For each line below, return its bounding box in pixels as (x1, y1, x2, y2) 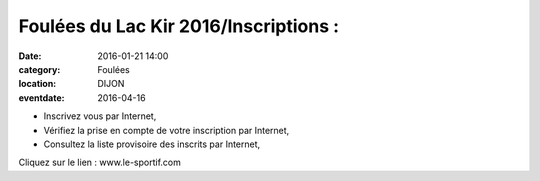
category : (18, 63, 61, 75)
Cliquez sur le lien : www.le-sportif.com (18, 156, 182, 169)
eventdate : (18, 91, 65, 104)
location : (18, 78, 57, 90)
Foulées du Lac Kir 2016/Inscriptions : (18, 15, 340, 37)
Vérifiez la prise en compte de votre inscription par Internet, (43, 124, 290, 136)
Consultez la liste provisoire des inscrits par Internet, (43, 138, 261, 150)
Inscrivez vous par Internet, (43, 110, 157, 122)
